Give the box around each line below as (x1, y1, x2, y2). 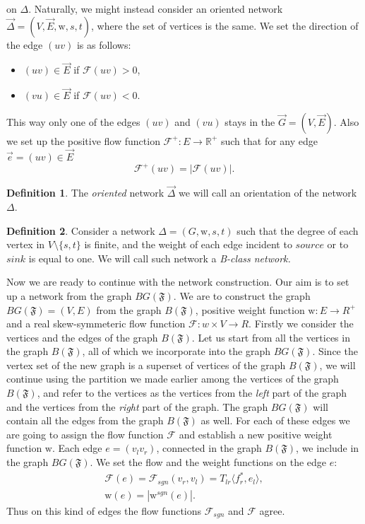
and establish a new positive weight (179, 426, 333, 441)
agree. (259, 503, 285, 518)
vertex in (6, 237, 45, 252)
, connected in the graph (156, 441, 262, 455)
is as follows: (76, 37, 131, 52)
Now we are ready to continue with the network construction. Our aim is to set (6, 274, 349, 289)
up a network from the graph (6, 288, 132, 303)
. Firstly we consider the (249, 316, 354, 331)
